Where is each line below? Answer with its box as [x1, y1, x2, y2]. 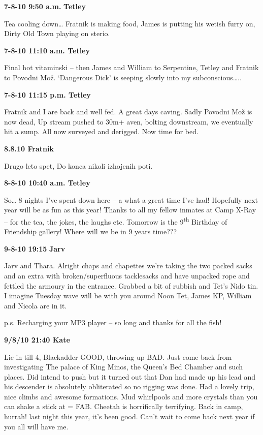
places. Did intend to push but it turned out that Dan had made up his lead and [4, 371, 255, 382]
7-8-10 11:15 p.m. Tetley [4, 89, 91, 100]
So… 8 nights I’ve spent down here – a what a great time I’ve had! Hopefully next [4, 194, 258, 205]
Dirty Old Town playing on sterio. [4, 28, 110, 39]
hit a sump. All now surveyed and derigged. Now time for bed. [4, 126, 199, 137]
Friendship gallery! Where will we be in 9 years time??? [4, 226, 177, 237]
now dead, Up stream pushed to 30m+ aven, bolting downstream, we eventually [4, 116, 253, 127]
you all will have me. [4, 421, 69, 431]
